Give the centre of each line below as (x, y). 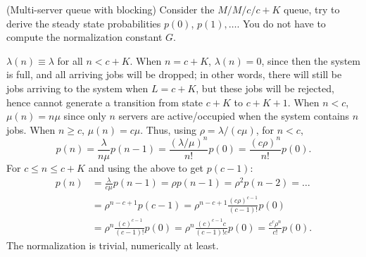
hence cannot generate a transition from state (105, 102)
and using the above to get (146, 167)
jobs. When (31, 129)
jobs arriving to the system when (77, 88)
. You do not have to (281, 23)
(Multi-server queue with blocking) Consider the (111, 9)
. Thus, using (169, 129)
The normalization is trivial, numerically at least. (113, 245)
